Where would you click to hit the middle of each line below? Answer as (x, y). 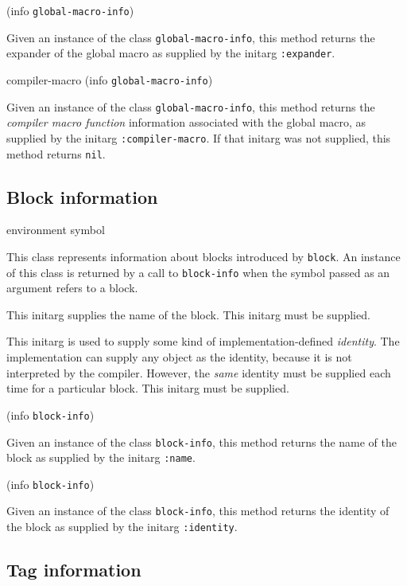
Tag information (74, 570)
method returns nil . (56, 153)
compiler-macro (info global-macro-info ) (110, 79)
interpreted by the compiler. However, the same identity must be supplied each (199, 372)
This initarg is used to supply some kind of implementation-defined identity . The (203, 341)
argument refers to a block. (72, 288)
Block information (82, 196)
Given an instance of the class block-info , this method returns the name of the (202, 441)
